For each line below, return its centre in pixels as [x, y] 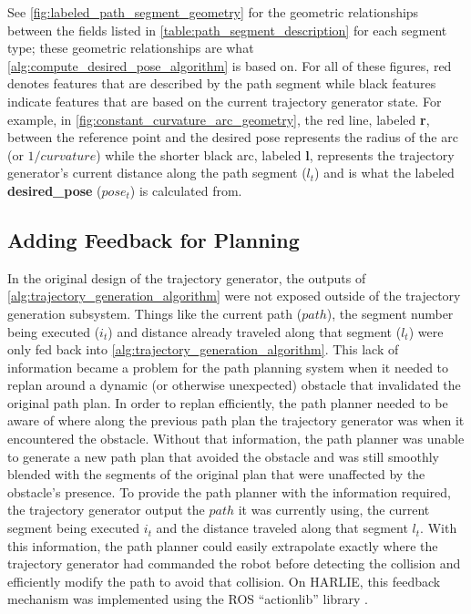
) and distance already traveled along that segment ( [255, 331]
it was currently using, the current [334, 510]
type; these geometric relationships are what [131, 48]
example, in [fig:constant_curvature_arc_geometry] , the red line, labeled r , [219, 119]
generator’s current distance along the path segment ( [157, 173]
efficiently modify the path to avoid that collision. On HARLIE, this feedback [224, 581]
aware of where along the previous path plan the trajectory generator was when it [236, 420]
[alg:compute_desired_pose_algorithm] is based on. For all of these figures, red [230, 65]
